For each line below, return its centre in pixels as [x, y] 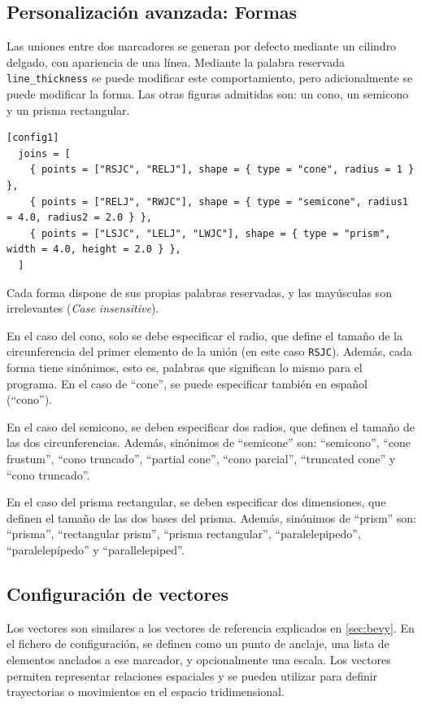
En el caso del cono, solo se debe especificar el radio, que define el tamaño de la [205, 335]
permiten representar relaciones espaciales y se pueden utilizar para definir [192, 675]
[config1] [33, 138]
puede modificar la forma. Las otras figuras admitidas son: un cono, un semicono [207, 94]
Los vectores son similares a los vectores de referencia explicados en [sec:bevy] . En [211, 627]
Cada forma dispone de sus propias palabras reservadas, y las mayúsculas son [199, 292]
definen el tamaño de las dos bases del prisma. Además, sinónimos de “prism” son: [212, 517]
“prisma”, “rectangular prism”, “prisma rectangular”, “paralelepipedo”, [184, 534]
